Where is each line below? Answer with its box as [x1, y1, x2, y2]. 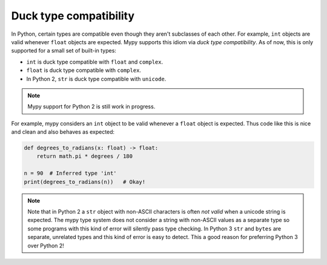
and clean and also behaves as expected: [11, 128, 115, 136]
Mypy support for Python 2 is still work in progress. [27, 103, 156, 110]
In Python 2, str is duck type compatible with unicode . [26, 75, 167, 82]
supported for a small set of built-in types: [11, 47, 116, 54]
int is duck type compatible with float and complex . [26, 58, 163, 65]
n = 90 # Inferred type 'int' [24, 170, 117, 177]
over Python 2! [27, 242, 65, 249]
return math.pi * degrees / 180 [36, 153, 133, 160]
